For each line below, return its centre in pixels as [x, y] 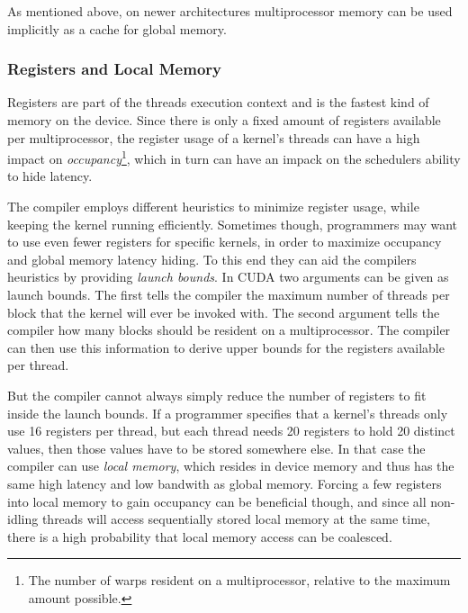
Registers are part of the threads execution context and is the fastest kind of [218, 102]
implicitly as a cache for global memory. [117, 28]
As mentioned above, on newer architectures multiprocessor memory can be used [230, 11]
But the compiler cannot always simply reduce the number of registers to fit [217, 395]
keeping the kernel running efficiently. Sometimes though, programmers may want [233, 224]
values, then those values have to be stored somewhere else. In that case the [216, 448]
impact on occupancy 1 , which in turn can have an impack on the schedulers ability [234, 157]
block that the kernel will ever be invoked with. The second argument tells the [224, 312]
